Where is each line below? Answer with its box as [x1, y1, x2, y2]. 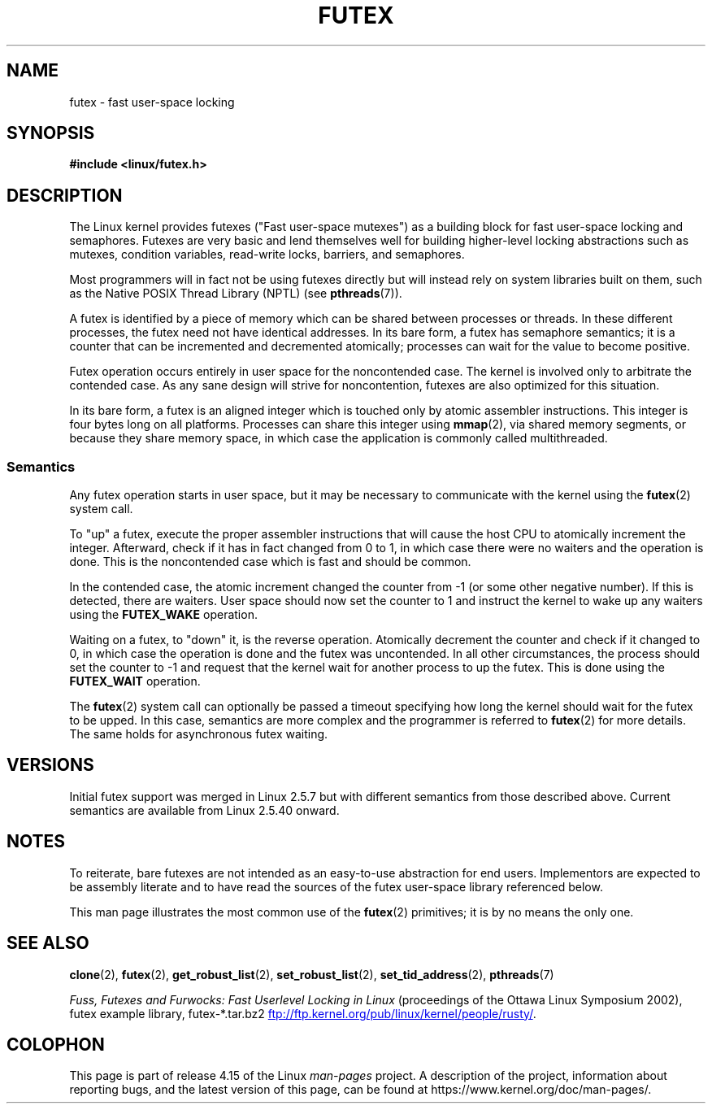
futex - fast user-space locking [69, 94, 235, 109]
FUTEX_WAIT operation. [69, 674, 201, 689]
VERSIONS [7, 755, 94, 776]
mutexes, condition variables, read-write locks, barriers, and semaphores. [69, 247, 465, 262]
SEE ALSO [7, 933, 89, 954]
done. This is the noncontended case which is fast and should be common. [69, 555, 471, 569]
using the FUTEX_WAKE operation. [69, 607, 258, 622]
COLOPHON [7, 1034, 105, 1055]
